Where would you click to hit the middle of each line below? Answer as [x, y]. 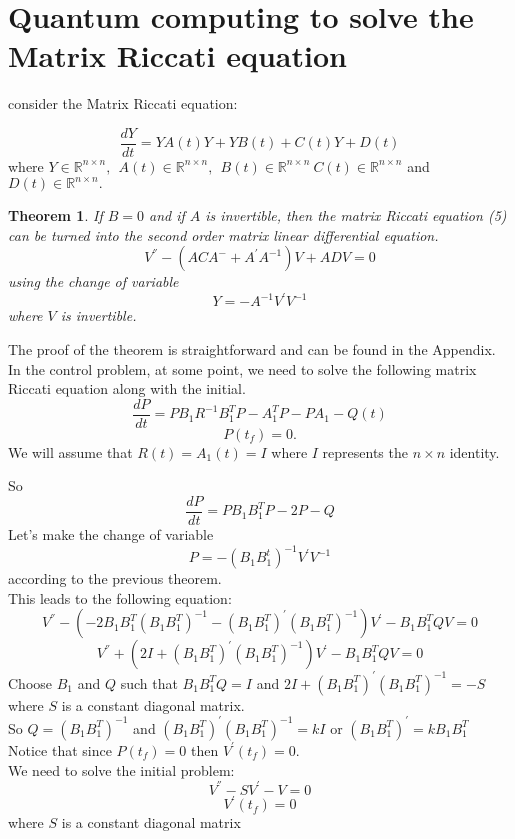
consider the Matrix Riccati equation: [123, 103]
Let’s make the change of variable [111, 534]
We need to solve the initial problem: [121, 769]
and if [167, 215]
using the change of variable [93, 281]
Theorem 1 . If [55, 215]
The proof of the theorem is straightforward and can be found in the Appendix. [252, 348]
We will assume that [70, 451]
